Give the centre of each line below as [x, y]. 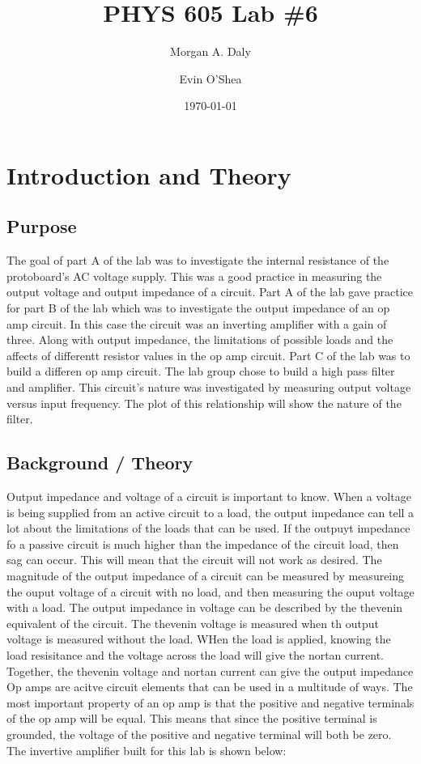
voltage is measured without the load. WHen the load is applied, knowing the [199, 639]
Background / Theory [100, 463]
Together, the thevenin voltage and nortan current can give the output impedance [210, 671]
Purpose [42, 226]
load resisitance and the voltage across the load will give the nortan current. [195, 654]
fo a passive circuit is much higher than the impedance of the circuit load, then [203, 543]
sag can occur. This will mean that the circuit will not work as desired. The [194, 560]
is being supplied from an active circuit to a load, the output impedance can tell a [210, 512]
